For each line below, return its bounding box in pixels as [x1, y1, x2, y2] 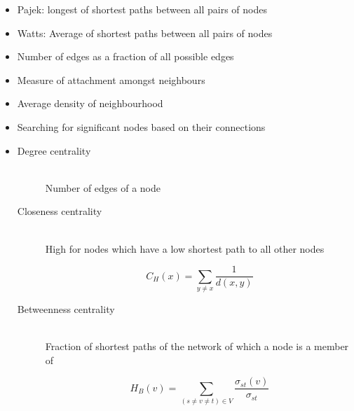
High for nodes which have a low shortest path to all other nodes [45, 241, 325, 256]
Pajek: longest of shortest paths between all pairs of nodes [17, 2, 267, 16]
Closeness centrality [17, 204, 102, 218]
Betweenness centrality [17, 301, 115, 316]
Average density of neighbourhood [17, 96, 163, 111]
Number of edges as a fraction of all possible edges [17, 49, 234, 64]
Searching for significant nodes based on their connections [17, 119, 266, 134]
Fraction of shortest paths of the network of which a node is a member [45, 339, 349, 354]
